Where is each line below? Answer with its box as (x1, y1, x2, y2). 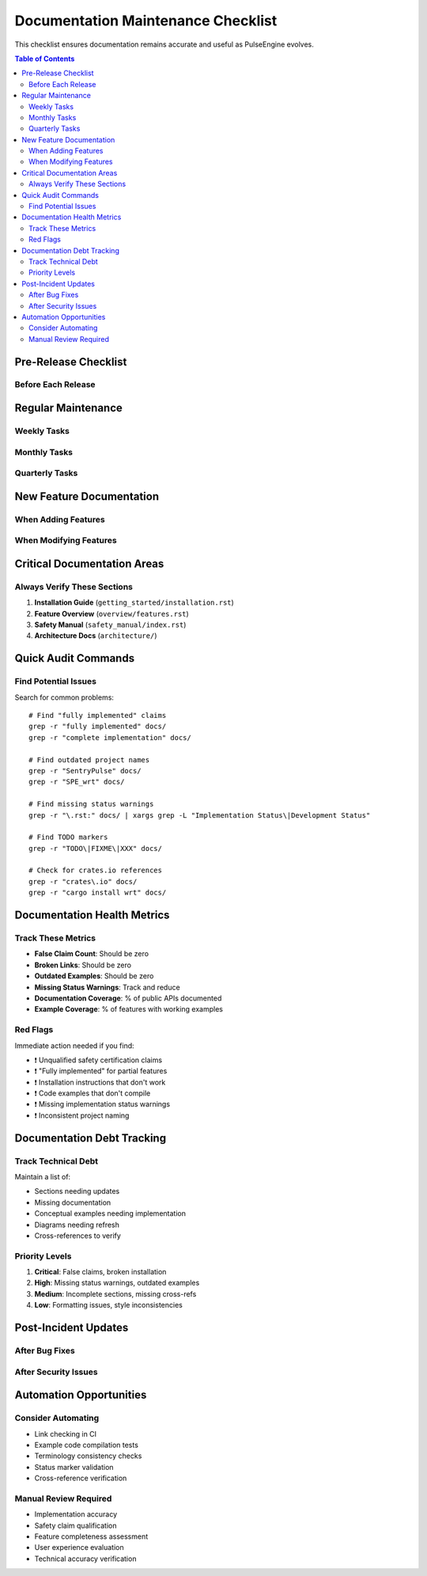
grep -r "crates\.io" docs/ (28, 877, 138, 886)
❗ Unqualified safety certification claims (34, 1055, 162, 1065)
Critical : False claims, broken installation (34, 1267, 167, 1277)
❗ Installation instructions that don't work (34, 1077, 166, 1087)
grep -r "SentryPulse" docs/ (28, 766, 142, 775)
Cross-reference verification (34, 1473, 127, 1483)
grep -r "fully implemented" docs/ (28, 722, 167, 731)
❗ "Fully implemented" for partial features (34, 1066, 168, 1076)
